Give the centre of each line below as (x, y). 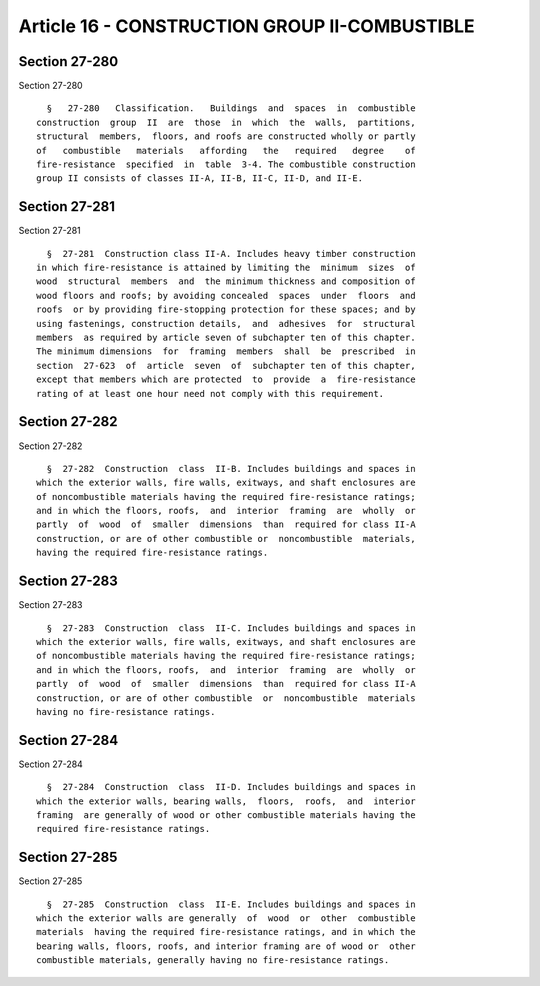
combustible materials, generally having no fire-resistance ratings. (213, 960)
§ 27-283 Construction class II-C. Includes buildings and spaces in (231, 628)
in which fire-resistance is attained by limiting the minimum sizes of (226, 268)
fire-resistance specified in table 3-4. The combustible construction (226, 164)
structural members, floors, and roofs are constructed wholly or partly (226, 136)
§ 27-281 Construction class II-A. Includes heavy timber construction (231, 253)
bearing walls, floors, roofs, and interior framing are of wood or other (226, 946)
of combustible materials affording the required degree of (226, 150)
